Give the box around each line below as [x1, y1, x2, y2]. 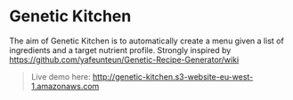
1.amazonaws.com [30, 81, 100, 91]
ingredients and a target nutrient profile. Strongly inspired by [9, 44, 232, 55]
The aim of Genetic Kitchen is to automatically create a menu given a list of [9, 35, 285, 46]
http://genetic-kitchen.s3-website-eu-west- [92, 71, 254, 81]
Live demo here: [30, 71, 91, 81]
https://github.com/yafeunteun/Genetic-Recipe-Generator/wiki [9, 54, 240, 65]
